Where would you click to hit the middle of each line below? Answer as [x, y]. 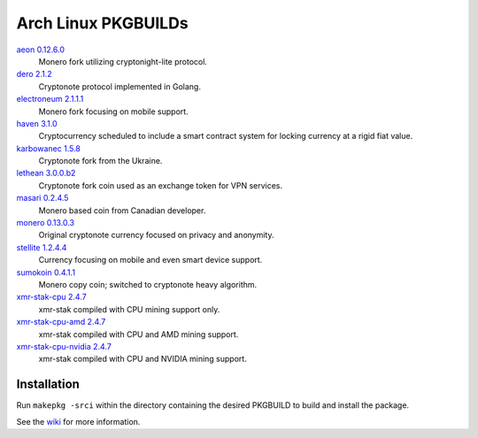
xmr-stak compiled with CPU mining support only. [129, 309]
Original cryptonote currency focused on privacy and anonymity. [156, 235]
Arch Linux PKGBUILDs [103, 23]
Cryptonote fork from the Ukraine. [100, 161]
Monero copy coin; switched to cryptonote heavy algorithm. [148, 284]
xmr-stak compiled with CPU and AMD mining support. [139, 334]
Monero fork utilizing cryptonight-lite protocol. [123, 61]
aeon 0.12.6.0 [41, 50]
